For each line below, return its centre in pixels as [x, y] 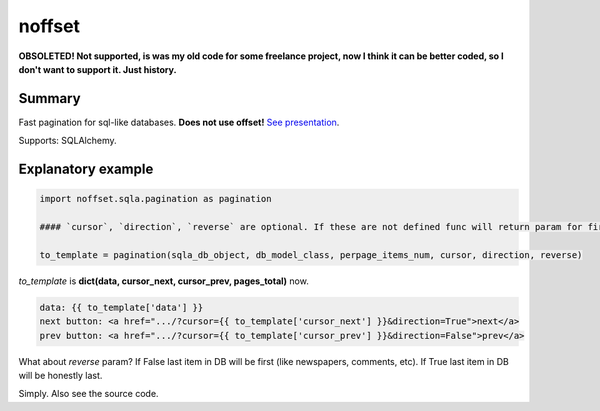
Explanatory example [86, 169]
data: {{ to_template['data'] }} [121, 307]
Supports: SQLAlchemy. [67, 141]
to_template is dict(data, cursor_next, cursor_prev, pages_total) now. [163, 281]
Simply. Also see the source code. [88, 394]
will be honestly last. [60, 375]
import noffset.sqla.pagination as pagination [155, 199]
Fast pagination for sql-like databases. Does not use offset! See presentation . [179, 122]
